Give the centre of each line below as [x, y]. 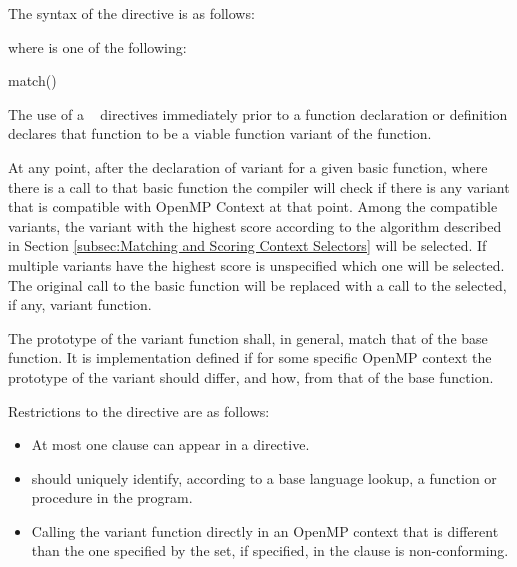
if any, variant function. [80, 304]
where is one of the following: [97, 46]
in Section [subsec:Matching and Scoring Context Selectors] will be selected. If [247, 245]
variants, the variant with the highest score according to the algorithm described [255, 225]
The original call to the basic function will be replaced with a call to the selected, [257, 284]
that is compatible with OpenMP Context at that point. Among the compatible [253, 206]
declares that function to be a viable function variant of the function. [220, 133]
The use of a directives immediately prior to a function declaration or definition [258, 113]
